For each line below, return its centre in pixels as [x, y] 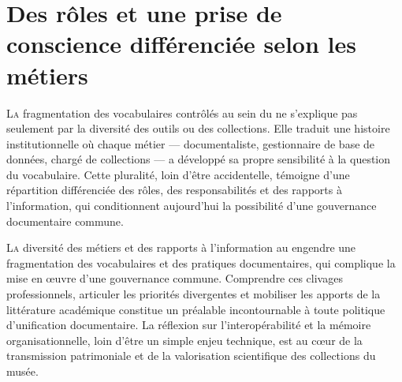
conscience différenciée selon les [181, 44]
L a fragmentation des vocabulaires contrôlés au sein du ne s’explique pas [182, 112]
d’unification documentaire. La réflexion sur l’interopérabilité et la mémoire [189, 325]
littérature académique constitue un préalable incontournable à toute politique [196, 309]
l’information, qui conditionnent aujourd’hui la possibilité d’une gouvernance [192, 206]
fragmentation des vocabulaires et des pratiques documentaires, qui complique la [201, 262]
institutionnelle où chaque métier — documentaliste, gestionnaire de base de [191, 143]
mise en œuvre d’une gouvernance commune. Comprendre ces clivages [175, 278]
